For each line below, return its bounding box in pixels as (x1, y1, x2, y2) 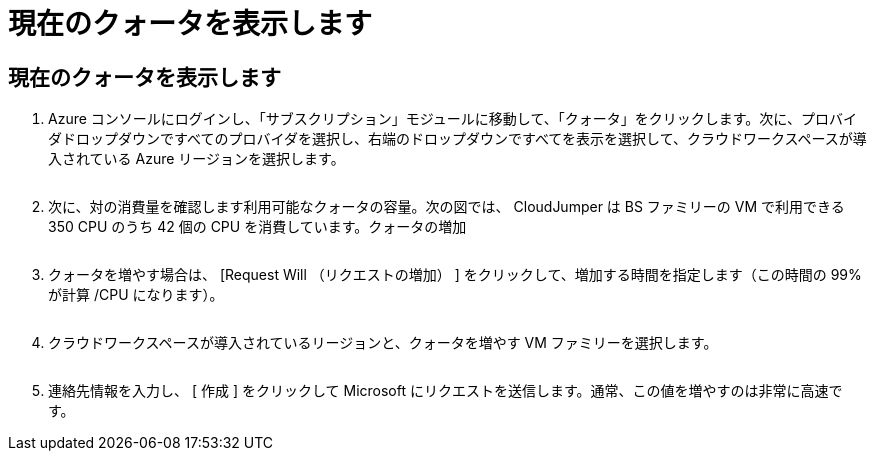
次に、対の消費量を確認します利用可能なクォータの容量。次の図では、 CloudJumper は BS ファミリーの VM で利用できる (48, 198, 845, 216)
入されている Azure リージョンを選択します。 (48, 150, 345, 168)
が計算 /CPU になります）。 (48, 286, 224, 304)
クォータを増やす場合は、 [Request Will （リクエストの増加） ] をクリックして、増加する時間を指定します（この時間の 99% (48, 266, 862, 284)
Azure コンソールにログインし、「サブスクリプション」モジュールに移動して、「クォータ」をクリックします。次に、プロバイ (48, 110, 857, 128)
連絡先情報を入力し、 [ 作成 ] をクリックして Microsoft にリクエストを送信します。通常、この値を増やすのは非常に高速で (48, 382, 843, 400)
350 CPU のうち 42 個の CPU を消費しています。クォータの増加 (48, 218, 467, 236)
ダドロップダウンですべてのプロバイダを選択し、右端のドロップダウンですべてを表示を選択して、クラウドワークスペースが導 (48, 130, 867, 148)
